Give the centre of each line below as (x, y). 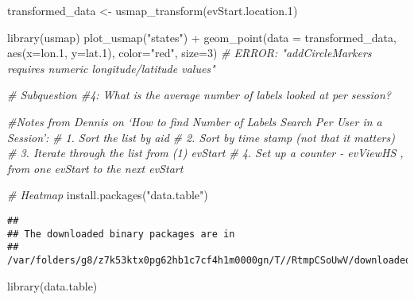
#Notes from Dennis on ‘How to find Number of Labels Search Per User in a (195, 121)
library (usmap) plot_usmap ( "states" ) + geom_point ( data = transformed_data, (202, 37)
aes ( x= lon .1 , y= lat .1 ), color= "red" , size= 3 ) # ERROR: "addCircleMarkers (190, 53)
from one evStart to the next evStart (95, 168)
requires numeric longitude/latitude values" (111, 68)
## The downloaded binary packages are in (121, 234)
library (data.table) (52, 285)
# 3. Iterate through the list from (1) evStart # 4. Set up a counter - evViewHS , (205, 153)
